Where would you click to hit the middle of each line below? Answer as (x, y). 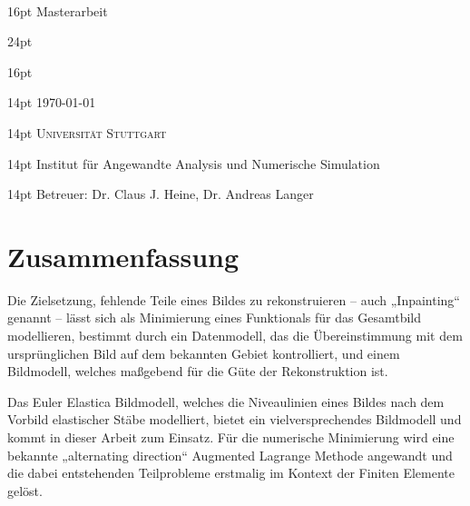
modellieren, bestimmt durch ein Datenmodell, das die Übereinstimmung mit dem (235, 336)
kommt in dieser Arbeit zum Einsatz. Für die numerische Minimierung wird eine (231, 437)
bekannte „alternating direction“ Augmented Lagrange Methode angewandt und (230, 455)
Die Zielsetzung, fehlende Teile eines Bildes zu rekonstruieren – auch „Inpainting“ (234, 299)
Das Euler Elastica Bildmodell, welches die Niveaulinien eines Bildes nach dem (226, 401)
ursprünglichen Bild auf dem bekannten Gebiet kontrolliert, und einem (204, 353)
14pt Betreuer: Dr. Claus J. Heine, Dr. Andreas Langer (161, 194)
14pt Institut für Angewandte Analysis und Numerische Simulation (194, 163)
